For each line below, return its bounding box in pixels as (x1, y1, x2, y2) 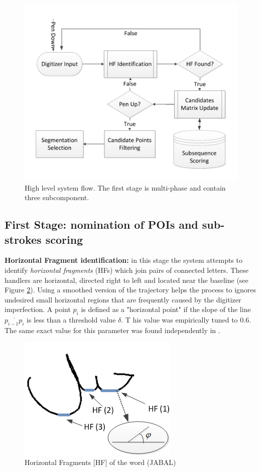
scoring (45, 231, 83, 247)
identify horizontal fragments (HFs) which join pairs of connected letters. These (5, 264, 248, 275)
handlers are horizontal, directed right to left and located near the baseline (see (5, 274, 248, 285)
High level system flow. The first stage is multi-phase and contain (25, 182, 226, 193)
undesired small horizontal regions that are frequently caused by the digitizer (5, 294, 241, 304)
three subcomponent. (25, 192, 89, 203)
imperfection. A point (5, 304, 71, 315)
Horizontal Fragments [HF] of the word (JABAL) (25, 457, 176, 467)
